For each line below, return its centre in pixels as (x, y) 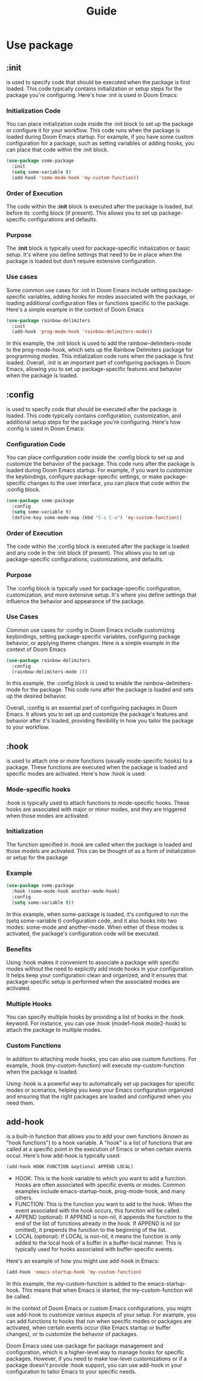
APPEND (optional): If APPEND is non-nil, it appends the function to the (104, 1217)
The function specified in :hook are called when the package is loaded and (99, 844)
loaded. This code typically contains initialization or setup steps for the (94, 89)
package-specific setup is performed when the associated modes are (93, 981)
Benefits (19, 949)
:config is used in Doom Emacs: (46, 429)
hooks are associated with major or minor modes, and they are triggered (96, 809)
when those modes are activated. (48, 815)
